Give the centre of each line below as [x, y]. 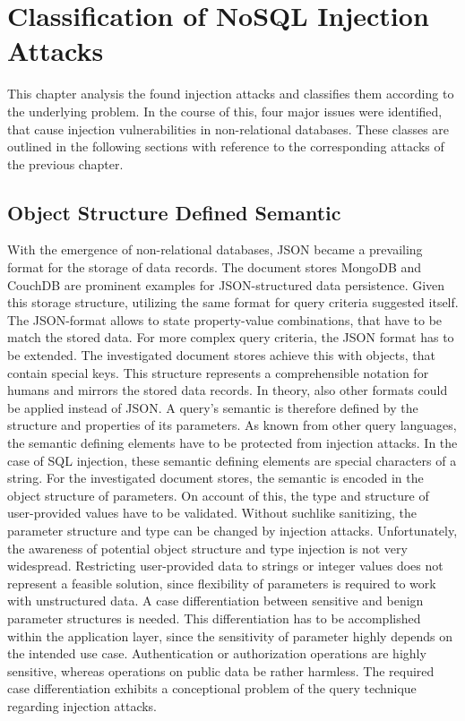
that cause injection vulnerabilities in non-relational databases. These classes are [228, 129]
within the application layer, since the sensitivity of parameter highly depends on [230, 635]
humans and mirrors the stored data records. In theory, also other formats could [228, 390]
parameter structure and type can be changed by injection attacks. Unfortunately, [232, 530]
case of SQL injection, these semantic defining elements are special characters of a [232, 460]
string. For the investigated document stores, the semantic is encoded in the [215, 478]
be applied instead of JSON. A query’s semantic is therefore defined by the [213, 407]
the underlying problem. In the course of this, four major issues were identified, [225, 111]
